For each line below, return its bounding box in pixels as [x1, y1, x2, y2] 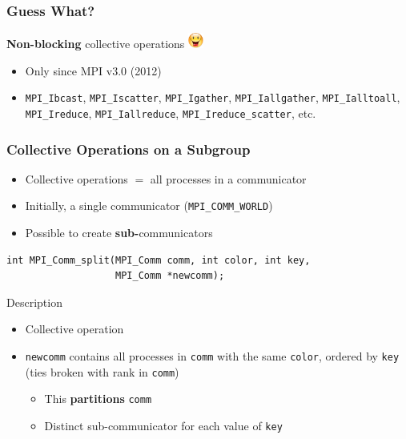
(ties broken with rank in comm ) [25, 363, 179, 380]
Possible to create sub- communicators [25, 224, 213, 241]
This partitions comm [44, 390, 152, 407]
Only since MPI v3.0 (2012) [25, 62, 162, 79]
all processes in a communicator [150, 170, 307, 187]
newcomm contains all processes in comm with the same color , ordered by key [25, 348, 400, 364]
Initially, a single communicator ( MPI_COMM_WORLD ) [25, 197, 273, 214]
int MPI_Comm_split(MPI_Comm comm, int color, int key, [6, 254, 311, 266]
